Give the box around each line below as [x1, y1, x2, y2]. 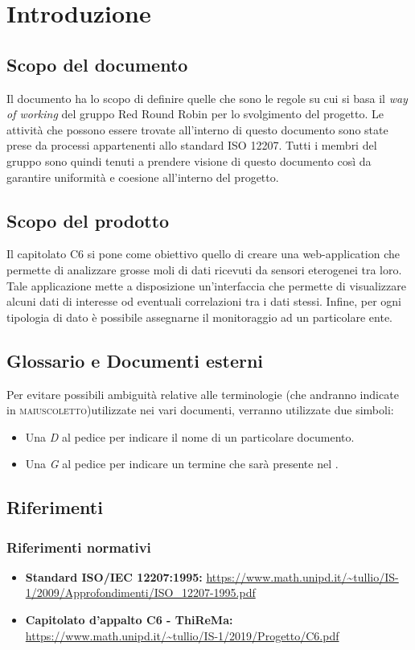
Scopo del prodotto [6, 208, 170, 232]
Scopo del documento [6, 51, 188, 76]
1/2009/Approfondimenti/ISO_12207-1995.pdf [25, 584, 256, 601]
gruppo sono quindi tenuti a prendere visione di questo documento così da [6, 152, 372, 169]
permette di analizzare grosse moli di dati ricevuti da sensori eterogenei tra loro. [6, 261, 402, 278]
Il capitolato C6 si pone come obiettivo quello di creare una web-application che [6, 245, 400, 262]
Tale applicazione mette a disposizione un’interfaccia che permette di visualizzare [6, 277, 406, 294]
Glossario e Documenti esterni [6, 348, 264, 372]
